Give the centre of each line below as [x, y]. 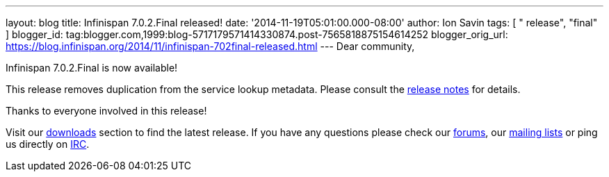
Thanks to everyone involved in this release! [106, 111]
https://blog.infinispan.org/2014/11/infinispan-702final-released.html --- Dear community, [210, 46]
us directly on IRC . [48, 144]
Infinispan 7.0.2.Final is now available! [92, 68]
